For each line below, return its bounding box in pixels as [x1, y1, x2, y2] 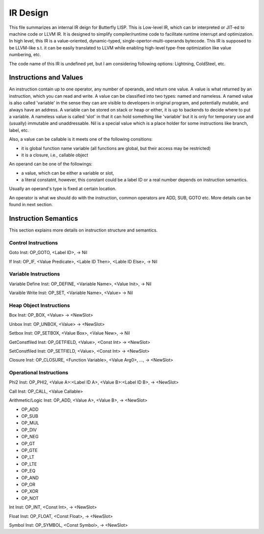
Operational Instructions [9, 369, 68, 376]
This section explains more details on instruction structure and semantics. [9, 227, 158, 233]
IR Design [9, 7, 49, 18]
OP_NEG [21, 434, 39, 440]
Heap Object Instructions [9, 302, 70, 309]
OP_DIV [21, 427, 37, 432]
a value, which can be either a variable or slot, [21, 170, 114, 176]
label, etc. [9, 127, 29, 133]
